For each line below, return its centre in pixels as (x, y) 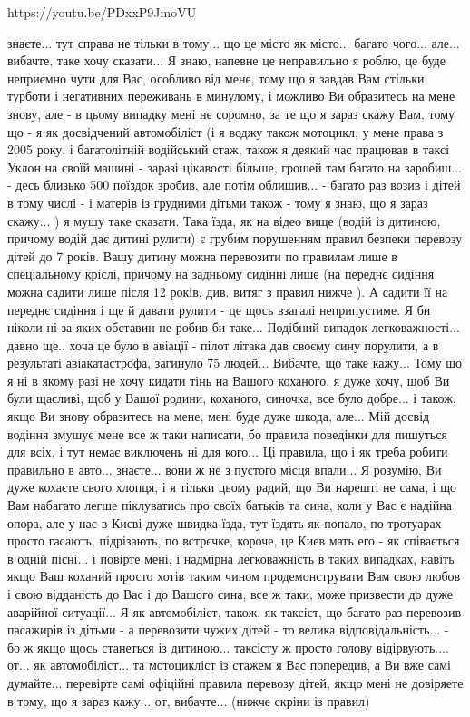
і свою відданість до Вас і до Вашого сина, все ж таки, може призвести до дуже (230, 594)
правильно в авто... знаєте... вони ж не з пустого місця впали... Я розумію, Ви (225, 469)
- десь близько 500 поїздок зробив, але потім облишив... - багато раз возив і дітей (234, 185)
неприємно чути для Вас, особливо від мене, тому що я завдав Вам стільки (216, 78)
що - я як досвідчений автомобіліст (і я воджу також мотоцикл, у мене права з (225, 131)
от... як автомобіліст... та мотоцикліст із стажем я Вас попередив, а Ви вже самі (230, 665)
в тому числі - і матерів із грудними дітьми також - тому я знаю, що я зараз (218, 202)
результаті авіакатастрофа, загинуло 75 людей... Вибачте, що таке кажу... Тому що (235, 363)
